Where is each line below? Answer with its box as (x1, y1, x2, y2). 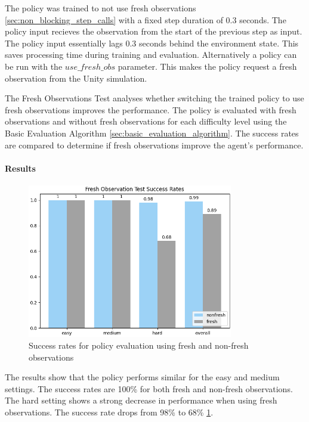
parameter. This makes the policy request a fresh (118, 60, 297, 72)
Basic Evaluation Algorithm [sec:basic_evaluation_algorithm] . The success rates (5, 126, 299, 139)
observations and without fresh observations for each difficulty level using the (5, 115, 287, 128)
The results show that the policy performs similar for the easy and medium (5, 371, 280, 383)
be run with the (5, 60, 63, 72)
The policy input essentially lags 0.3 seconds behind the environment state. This (5, 36, 299, 49)
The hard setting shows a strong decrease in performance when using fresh (5, 394, 277, 407)
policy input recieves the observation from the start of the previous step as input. (5, 25, 302, 38)
